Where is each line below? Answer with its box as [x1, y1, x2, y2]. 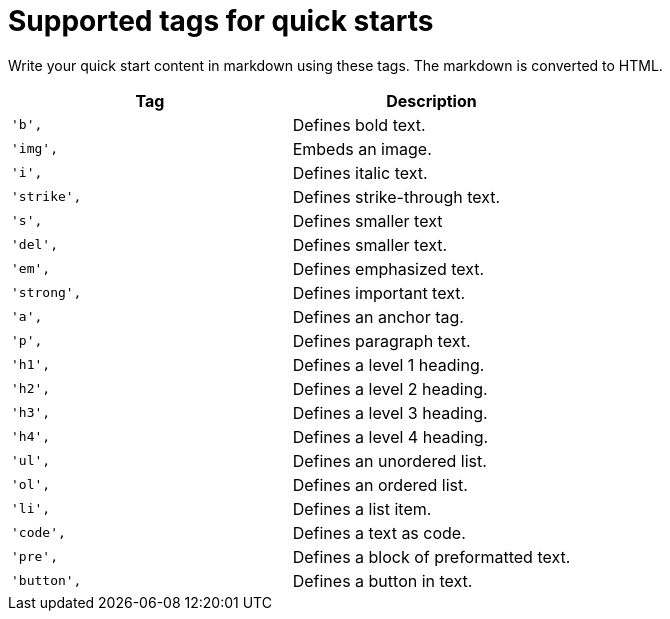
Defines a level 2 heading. [292, 378, 488, 399]
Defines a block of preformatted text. [292, 546, 571, 567]
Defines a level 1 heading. [292, 354, 485, 375]
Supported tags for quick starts [8, 4, 434, 38]
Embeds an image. [292, 138, 432, 159]
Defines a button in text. [292, 570, 473, 591]
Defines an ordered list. [292, 474, 468, 495]
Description [386, 90, 477, 111]
